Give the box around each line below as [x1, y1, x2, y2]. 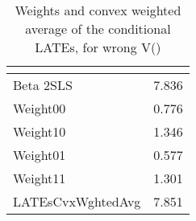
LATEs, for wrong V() [35, 38, 161, 56]
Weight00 [13, 99, 66, 117]
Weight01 [13, 145, 66, 164]
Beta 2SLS [13, 76, 73, 94]
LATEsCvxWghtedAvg [13, 192, 141, 211]
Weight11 [13, 169, 66, 187]
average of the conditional [25, 19, 171, 38]
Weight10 [13, 122, 66, 141]
